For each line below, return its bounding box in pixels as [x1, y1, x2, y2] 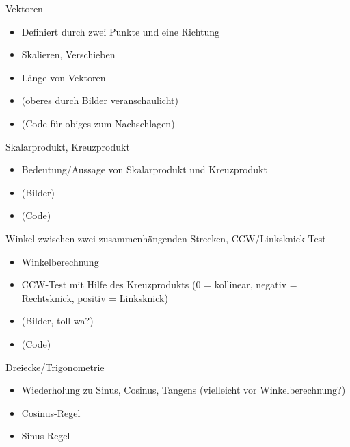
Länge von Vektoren [21, 70, 106, 84]
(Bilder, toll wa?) [21, 314, 94, 328]
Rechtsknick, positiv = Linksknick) [21, 290, 168, 305]
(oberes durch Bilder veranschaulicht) [21, 93, 178, 107]
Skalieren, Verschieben [21, 47, 116, 62]
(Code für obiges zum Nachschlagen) [21, 116, 175, 130]
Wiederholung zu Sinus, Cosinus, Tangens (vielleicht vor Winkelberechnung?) [21, 383, 346, 397]
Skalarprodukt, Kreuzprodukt [5, 139, 130, 153]
